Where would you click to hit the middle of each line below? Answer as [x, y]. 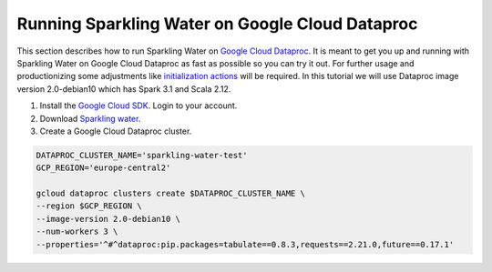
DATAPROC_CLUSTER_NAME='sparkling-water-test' [142, 155]
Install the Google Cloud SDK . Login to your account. [138, 106]
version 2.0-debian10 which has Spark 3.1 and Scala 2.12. [124, 89]
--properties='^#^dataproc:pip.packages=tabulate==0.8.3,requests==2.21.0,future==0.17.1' [245, 244]
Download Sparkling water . [90, 118]
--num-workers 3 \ [77, 232]
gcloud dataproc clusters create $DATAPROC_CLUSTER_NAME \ [170, 194]
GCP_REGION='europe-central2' [103, 168]
